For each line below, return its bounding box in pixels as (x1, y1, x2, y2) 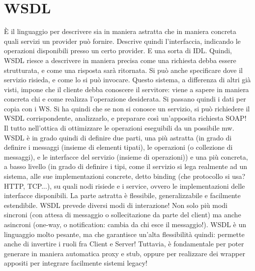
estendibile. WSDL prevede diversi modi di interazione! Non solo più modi (4, 200, 227, 210)
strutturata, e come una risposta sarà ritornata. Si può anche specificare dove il (4, 65, 243, 75)
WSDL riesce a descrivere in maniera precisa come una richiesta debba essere (4, 55, 236, 65)
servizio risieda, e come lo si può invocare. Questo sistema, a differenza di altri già (4, 74, 251, 85)
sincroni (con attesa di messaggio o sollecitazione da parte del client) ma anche (4, 209, 241, 220)
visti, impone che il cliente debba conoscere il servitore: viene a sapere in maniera (4, 84, 249, 94)
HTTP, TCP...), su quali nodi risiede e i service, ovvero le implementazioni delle (4, 180, 245, 191)
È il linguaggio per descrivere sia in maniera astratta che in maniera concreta (4, 26, 236, 36)
